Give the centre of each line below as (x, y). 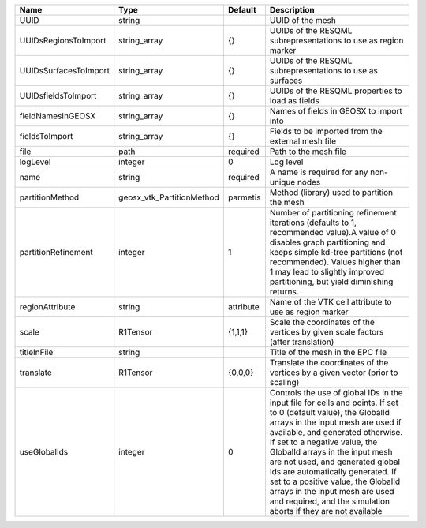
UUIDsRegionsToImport (63, 41)
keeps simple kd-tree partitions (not (336, 252)
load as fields (294, 101)
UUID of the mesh (303, 20)
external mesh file (303, 141)
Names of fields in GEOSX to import (336, 111)
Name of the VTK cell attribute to (331, 302)
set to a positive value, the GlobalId (335, 481)
